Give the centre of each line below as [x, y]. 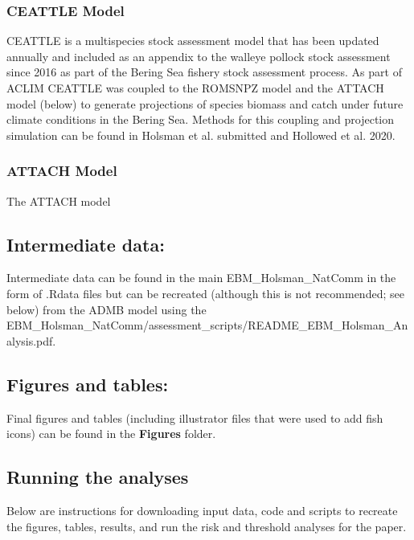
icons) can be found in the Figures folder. [111, 434]
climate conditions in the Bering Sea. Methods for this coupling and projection [201, 119]
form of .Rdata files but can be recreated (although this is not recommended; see [205, 293]
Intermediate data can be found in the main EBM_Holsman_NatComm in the [201, 278]
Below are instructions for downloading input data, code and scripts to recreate [202, 510]
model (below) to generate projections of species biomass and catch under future [205, 103]
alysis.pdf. [31, 340]
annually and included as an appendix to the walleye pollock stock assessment [199, 56]
